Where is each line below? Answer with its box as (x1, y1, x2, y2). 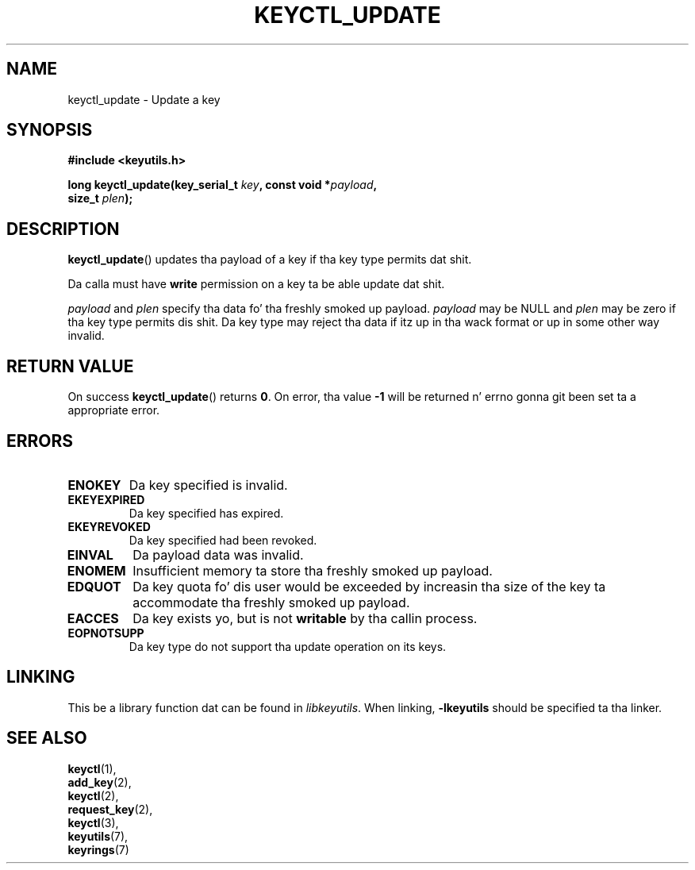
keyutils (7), (67, 829, 129, 843)
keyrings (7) (67, 842, 129, 857)
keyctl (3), (67, 815, 119, 830)
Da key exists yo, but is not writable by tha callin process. (132, 610, 478, 626)
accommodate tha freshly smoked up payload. (132, 594, 410, 610)
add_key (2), (67, 775, 132, 789)
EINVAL (67, 546, 113, 563)
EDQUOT (67, 578, 121, 595)
